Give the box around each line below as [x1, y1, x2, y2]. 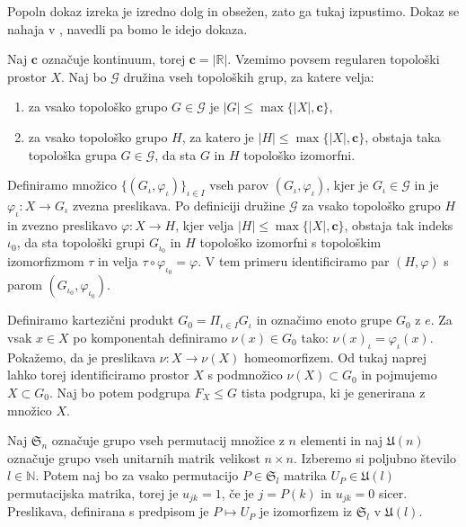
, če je [221, 483, 254, 502]
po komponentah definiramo [73, 328, 227, 346]
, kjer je [326, 175, 369, 194]
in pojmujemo [361, 365, 437, 384]
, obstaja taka [365, 127, 441, 146]
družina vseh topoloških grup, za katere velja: [123, 67, 374, 85]
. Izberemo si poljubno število [293, 448, 456, 467]
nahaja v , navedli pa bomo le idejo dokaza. [7, 19, 248, 38]
